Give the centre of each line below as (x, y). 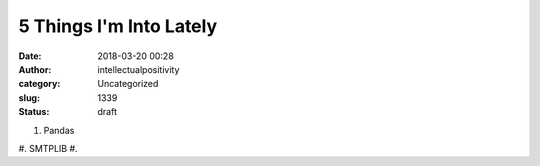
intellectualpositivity (138, 69)
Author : (35, 69)
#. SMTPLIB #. (48, 148)
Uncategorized (128, 84)
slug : (29, 97)
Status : (34, 112)
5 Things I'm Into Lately (118, 26)
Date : (30, 56)
